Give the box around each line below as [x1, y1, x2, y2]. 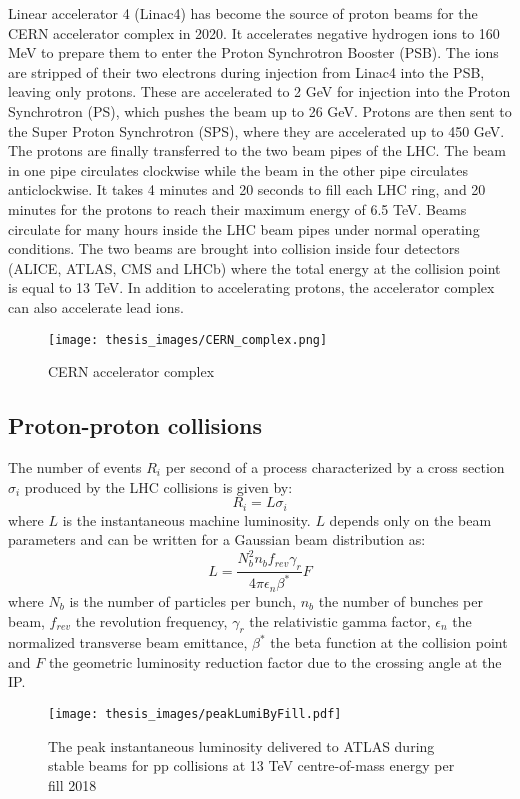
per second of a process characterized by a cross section [165, 456, 505, 477]
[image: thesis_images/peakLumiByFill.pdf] [48, 707, 342, 722]
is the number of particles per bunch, [69, 590, 296, 611]
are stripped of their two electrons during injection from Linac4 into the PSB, [8, 61, 485, 82]
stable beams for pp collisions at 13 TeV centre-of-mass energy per [48, 755, 455, 776]
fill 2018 [48, 774, 97, 795]
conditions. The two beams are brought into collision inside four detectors [8, 238, 460, 259]
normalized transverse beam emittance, [8, 632, 248, 653]
